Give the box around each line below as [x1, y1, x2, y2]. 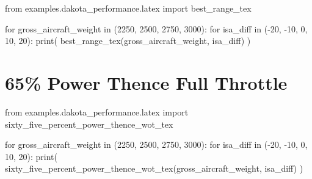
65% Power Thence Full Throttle [5, 70, 288, 95]
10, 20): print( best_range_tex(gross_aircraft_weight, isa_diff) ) [5, 34, 251, 47]
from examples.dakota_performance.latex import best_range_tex [5, 2, 252, 14]
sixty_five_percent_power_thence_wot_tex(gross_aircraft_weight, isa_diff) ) [5, 162, 303, 175]
